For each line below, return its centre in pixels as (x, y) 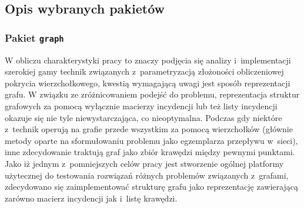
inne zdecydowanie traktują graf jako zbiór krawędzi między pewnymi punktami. (150, 152)
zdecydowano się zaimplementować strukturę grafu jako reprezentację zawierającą (151, 187)
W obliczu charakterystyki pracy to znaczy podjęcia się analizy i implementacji (148, 60)
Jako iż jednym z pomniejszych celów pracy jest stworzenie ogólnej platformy (144, 163)
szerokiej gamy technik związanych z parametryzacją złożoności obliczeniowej (144, 71)
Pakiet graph (34, 37)
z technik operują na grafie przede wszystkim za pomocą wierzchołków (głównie (149, 129)
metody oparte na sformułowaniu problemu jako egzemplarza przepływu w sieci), (151, 140)
